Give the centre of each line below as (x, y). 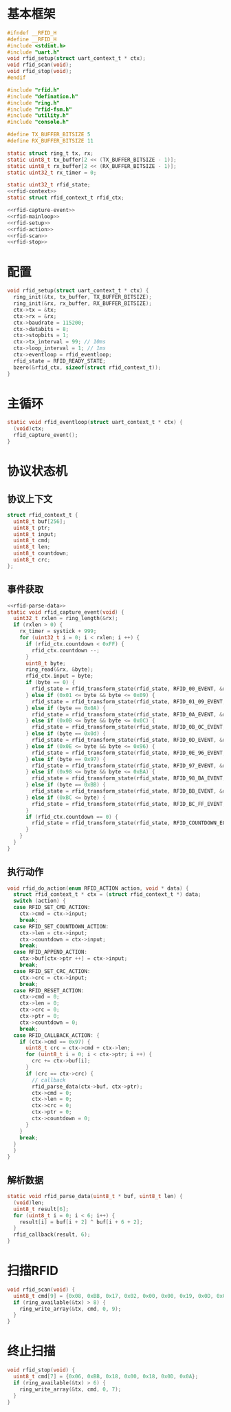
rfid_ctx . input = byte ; (59, 676)
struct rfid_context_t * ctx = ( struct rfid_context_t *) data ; (107, 895)
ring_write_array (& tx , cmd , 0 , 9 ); (70, 1309)
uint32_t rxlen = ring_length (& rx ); (66, 619)
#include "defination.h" (43, 96)
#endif (16, 78)
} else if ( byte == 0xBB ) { (66, 785)
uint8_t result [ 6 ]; (41, 1209)
